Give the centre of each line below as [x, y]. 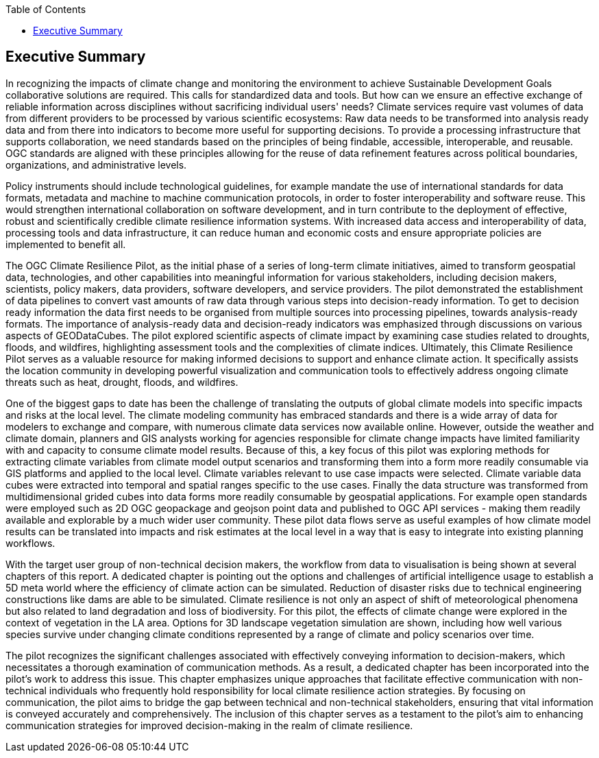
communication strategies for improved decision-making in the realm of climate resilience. [209, 725]
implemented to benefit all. [66, 244]
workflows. [30, 543]
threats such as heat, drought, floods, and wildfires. [122, 382]
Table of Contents [46, 9]
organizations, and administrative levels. [96, 164]
